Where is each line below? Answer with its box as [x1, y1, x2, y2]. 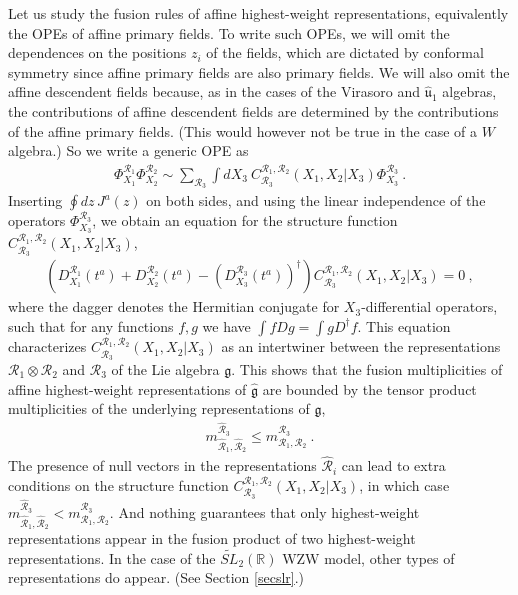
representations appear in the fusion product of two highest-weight [8, 527, 416, 548]
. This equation [357, 315, 451, 336]
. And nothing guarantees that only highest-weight [109, 501, 420, 522]
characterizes [8, 336, 87, 357]
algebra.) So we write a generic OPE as [8, 140, 249, 161]
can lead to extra [341, 455, 446, 476]
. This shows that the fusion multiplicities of [231, 358, 503, 379]
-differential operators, [361, 296, 498, 317]
